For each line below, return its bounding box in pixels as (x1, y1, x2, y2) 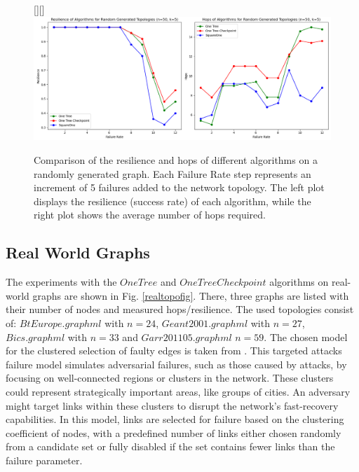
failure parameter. (6, 452, 83, 467)
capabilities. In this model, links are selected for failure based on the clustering (6, 412, 344, 426)
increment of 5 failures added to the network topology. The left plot (34, 180, 325, 195)
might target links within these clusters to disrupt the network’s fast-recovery (6, 398, 339, 412)
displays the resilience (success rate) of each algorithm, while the (34, 193, 311, 208)
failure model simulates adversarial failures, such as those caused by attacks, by (6, 356, 347, 371)
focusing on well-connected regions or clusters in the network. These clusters (6, 370, 334, 385)
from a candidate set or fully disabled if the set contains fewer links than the (6, 439, 335, 454)
